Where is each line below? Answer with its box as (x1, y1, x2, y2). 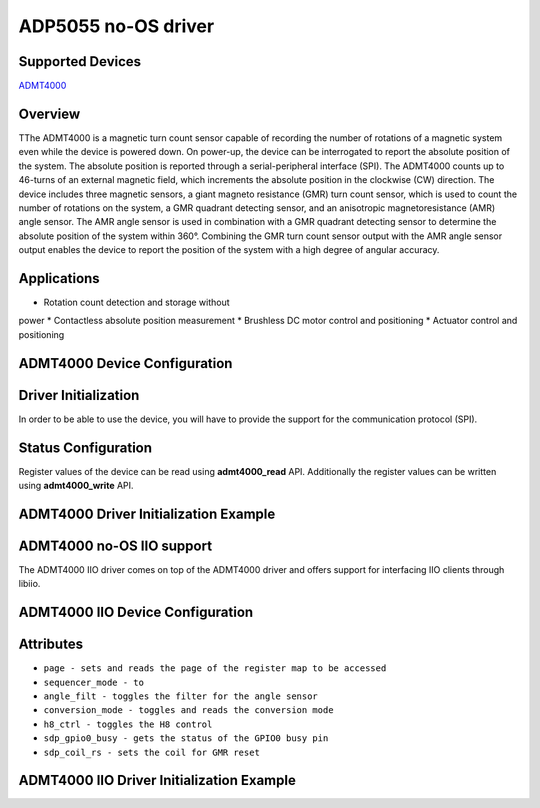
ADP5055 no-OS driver (18, 15, 215, 37)
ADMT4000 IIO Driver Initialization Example (18, 772, 297, 789)
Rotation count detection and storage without (43, 296, 230, 308)
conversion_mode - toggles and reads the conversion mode (43, 705, 334, 716)
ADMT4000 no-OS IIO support (18, 537, 213, 554)
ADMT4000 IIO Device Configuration (18, 604, 254, 621)
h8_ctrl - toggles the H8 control (43, 718, 213, 730)
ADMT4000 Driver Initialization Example (18, 505, 276, 522)
